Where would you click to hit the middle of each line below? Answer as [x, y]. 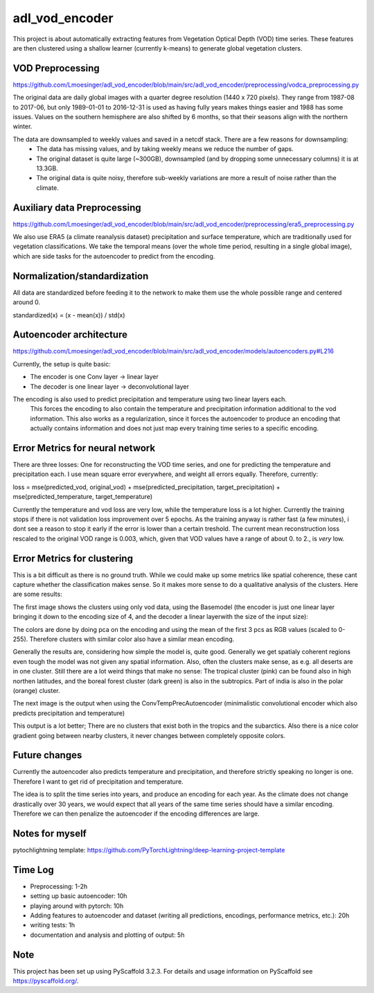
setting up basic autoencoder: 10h [79, 896]
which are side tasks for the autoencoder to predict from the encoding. [114, 256]
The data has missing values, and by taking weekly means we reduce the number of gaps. [165, 149]
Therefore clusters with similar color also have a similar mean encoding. [132, 639]
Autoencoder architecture [70, 335]
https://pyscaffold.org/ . [46, 981]
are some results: [37, 594]
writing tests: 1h [53, 925]
